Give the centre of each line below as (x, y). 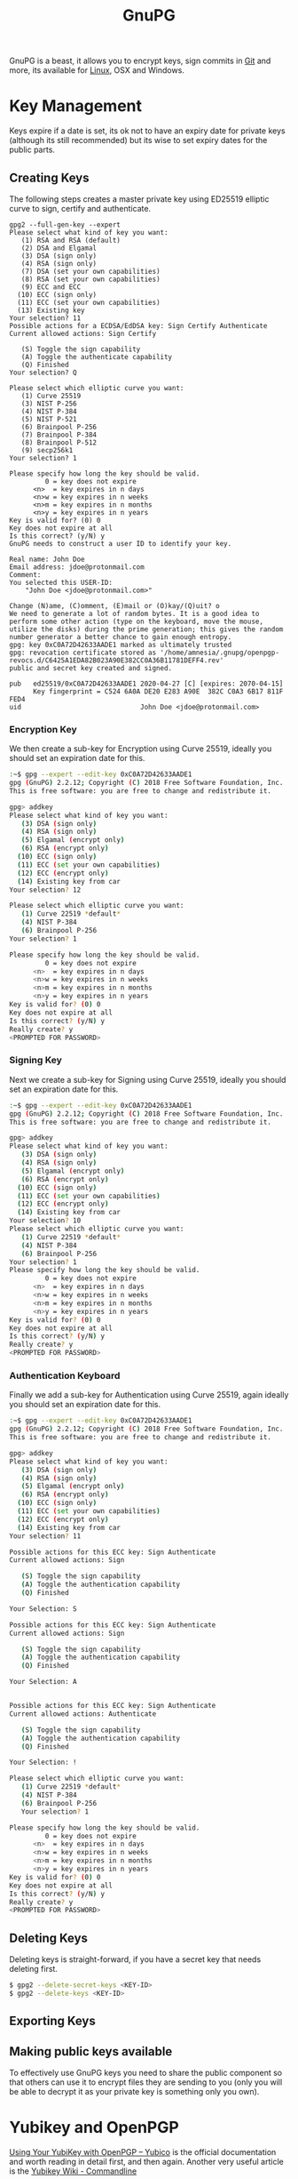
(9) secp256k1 (47, 450)
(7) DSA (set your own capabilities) (91, 271)
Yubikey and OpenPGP (94, 2128)
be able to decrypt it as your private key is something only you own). (134, 2092)
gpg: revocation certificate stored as (83, 653)
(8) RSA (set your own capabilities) (91, 279)
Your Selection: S (43, 1609)
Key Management (76, 106)
